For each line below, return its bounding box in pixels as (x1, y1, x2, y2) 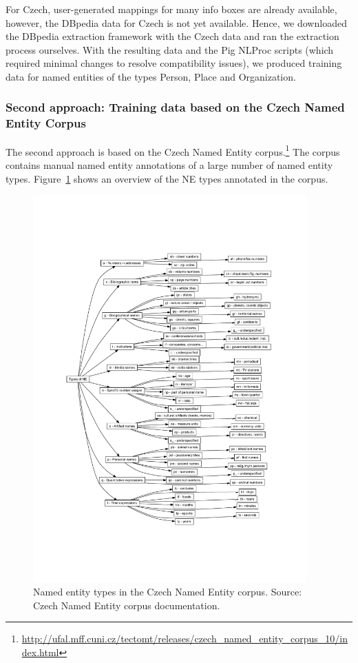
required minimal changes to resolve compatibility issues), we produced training (6, 56, 342, 70)
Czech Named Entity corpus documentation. (33, 598, 220, 612)
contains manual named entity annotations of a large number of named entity (6, 157, 333, 172)
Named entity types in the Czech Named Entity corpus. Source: (33, 584, 302, 599)
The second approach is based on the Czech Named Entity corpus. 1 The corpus (6, 142, 340, 159)
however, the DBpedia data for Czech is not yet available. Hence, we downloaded (6, 15, 347, 30)
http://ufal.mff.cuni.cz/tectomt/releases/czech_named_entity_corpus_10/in (21, 631, 348, 646)
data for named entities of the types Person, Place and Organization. (6, 69, 296, 83)
